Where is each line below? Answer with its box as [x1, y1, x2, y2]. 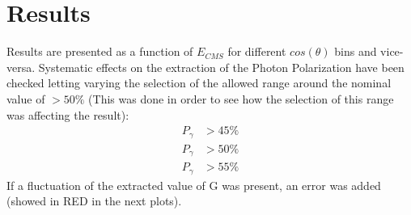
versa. [6, 58, 36, 75]
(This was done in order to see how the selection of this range [88, 90, 394, 107]
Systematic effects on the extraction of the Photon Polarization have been [38, 58, 405, 75]
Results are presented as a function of [6, 43, 193, 60]
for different [227, 43, 286, 60]
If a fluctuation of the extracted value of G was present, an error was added [6, 176, 381, 193]
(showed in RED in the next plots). [6, 192, 182, 209]
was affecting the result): [6, 106, 129, 123]
